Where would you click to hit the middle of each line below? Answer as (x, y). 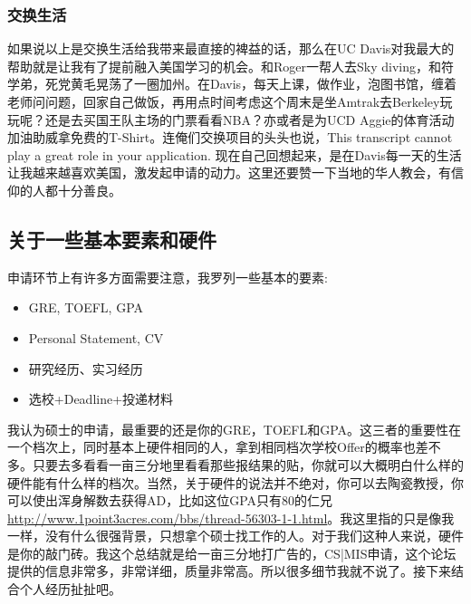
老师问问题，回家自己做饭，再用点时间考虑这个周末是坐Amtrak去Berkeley (224, 101)
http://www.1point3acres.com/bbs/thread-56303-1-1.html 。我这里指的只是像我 (231, 518)
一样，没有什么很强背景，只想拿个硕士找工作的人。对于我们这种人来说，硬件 (235, 536)
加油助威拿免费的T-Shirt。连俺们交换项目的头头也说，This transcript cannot (230, 137)
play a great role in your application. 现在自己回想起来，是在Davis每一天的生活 (235, 154)
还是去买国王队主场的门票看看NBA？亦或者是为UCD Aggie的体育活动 (250, 119)
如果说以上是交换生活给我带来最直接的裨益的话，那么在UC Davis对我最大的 (231, 48)
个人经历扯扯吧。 (70, 589)
